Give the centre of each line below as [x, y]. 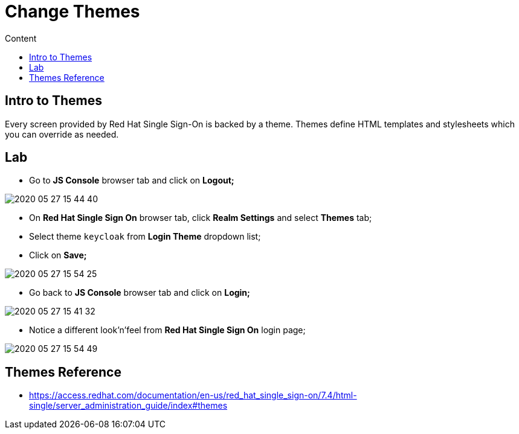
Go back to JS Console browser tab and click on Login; [140, 293]
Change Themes [73, 11]
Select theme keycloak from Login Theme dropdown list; [145, 237]
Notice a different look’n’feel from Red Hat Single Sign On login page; [167, 330]
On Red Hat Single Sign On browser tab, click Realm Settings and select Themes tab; [201, 218]
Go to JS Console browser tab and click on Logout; [132, 180]
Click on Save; [58, 255]
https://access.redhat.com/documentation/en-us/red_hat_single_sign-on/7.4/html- [193, 395]
